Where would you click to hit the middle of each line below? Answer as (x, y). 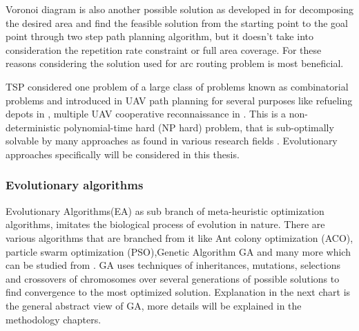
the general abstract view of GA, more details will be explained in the (154, 305)
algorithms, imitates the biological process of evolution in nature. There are (165, 224)
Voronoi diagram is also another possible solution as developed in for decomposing (179, 9)
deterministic (33, 127)
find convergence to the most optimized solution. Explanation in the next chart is (178, 292)
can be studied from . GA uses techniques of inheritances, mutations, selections (173, 265)
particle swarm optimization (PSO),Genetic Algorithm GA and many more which (178, 251)
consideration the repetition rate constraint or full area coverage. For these (164, 49)
